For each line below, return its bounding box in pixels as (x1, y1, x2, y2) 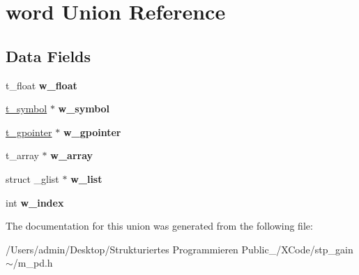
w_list (70, 171, 102, 186)
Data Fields (6, 45, 91, 66)
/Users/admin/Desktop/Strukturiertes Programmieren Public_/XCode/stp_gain (6, 241, 353, 256)
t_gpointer (6, 124, 52, 139)
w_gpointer (63, 124, 121, 139)
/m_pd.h (13, 255, 53, 270)
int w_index (6, 195, 64, 209)
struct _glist (6, 171, 59, 186)
